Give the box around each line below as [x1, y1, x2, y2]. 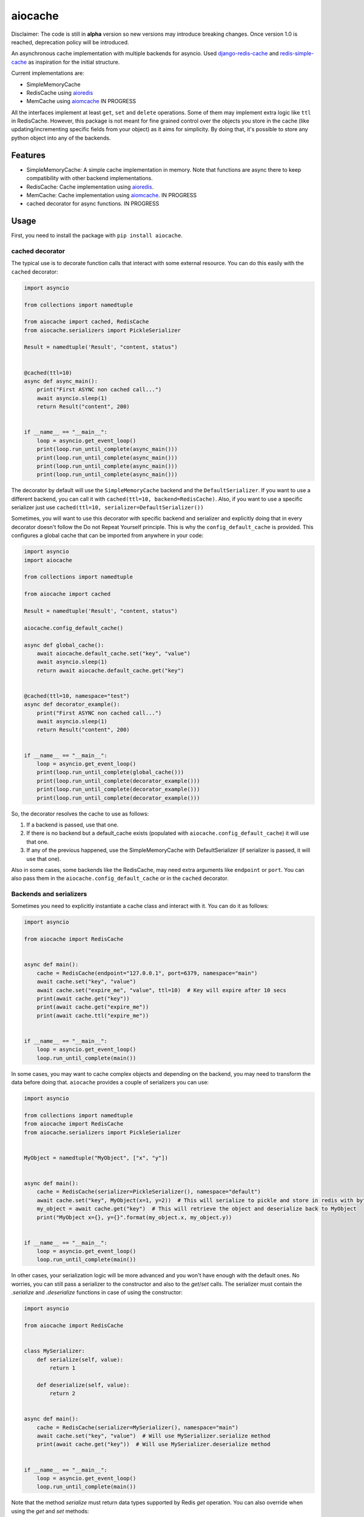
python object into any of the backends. [11, 134, 111, 141]
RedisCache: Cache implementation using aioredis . [26, 183, 154, 191]
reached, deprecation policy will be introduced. [11, 38, 130, 46]
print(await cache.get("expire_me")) [36, 1004, 149, 1010]
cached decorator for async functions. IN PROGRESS [26, 200, 160, 208]
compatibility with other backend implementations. [26, 175, 153, 182]
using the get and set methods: [11, 1507, 89, 1515]
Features [11, 150, 45, 160]
